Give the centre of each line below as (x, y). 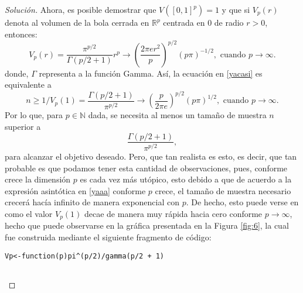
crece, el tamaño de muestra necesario (223, 190)
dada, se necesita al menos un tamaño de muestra (177, 115)
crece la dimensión (38, 179)
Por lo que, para (34, 115)
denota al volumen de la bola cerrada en (77, 22)
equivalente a (28, 85)
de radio (229, 22)
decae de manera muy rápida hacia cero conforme (173, 213)
